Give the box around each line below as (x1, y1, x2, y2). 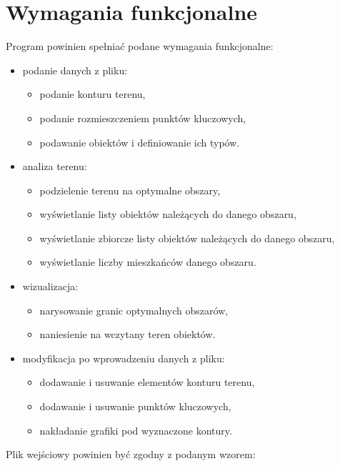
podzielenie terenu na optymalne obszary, (39, 182, 221, 197)
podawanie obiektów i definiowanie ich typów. (39, 134, 240, 149)
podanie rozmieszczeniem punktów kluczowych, (39, 110, 246, 125)
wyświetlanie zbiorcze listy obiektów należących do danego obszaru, (39, 230, 335, 245)
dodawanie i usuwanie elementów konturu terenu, (39, 375, 255, 390)
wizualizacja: (22, 279, 79, 294)
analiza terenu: (22, 159, 87, 174)
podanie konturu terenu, (39, 86, 146, 101)
